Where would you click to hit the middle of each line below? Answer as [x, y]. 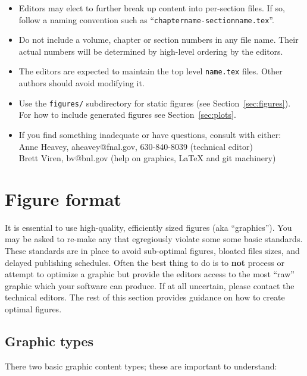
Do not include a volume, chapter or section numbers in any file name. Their [159, 40]
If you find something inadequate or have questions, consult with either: [150, 134]
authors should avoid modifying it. [82, 83]
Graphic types [49, 341]
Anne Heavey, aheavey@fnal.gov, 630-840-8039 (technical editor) [136, 146]
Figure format [63, 198]
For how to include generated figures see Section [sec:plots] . [127, 115]
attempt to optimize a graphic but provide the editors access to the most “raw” [150, 274]
